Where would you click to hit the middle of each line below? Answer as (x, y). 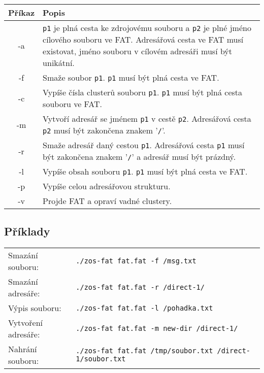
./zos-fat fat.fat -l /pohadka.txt (144, 308)
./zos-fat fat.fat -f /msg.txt (136, 261)
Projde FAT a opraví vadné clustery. (107, 201)
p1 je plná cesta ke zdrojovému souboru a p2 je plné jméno (147, 28)
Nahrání (23, 349)
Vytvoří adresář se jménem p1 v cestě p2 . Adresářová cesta (147, 118)
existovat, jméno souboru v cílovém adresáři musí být (138, 51)
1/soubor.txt (101, 359)
